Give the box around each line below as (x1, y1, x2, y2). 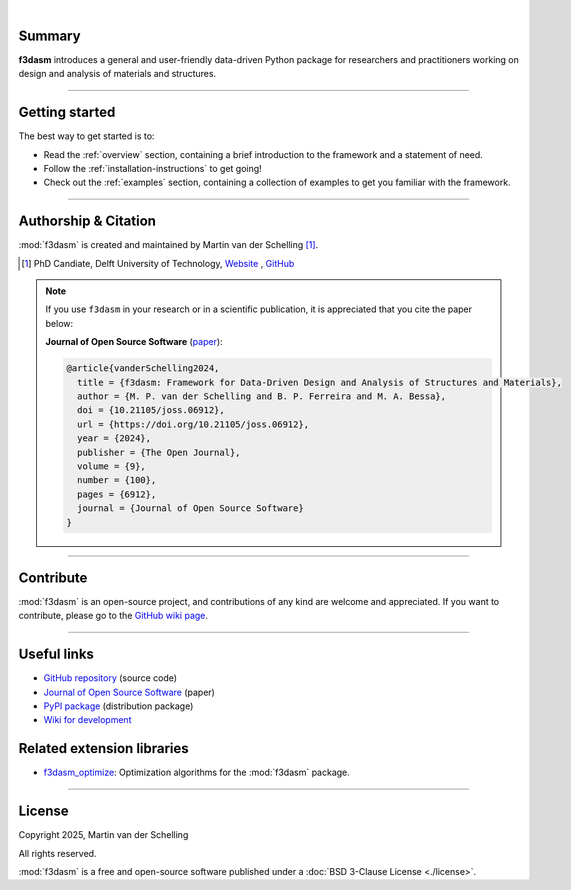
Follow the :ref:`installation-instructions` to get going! (43, 162, 262, 174)
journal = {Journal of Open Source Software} (76, 503, 304, 514)
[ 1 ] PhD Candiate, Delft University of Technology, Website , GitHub (21, 257, 295, 269)
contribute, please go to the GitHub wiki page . (18, 610, 209, 622)
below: (45, 317, 74, 329)
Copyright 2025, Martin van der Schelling (18, 829, 189, 841)
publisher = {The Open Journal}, (76, 446, 241, 458)
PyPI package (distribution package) (43, 700, 194, 712)
